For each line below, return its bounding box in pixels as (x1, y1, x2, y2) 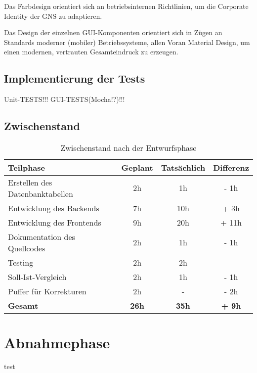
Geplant (121, 161, 153, 173)
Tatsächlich (161, 161, 206, 173)
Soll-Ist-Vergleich (8, 271, 67, 282)
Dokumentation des (8, 231, 75, 242)
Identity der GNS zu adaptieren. (4, 10, 102, 21)
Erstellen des (8, 176, 52, 188)
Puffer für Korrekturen (8, 285, 86, 297)
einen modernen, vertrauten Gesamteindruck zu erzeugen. (4, 47, 178, 57)
